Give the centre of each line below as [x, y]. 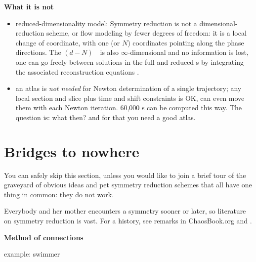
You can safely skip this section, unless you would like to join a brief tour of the [125, 175]
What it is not [29, 6]
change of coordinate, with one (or [68, 42]
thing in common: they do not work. [59, 194]
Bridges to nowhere [72, 151]
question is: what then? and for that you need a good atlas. [106, 117]
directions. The [38, 52]
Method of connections [44, 237]
